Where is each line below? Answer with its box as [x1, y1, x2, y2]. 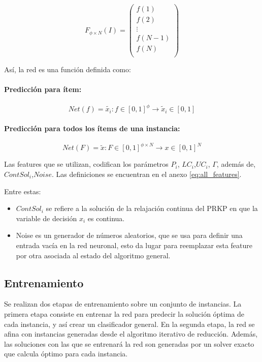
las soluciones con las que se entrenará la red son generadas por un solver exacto [4, 338, 254, 349]
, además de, [216, 159, 256, 169]
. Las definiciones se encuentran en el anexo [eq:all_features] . [51, 169, 242, 179]
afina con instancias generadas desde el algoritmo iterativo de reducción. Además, [4, 328, 258, 339]
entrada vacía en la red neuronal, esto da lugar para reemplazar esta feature [16, 240, 252, 250]
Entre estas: [4, 186, 41, 196]
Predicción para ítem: [4, 84, 82, 95]
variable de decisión [16, 213, 77, 223]
